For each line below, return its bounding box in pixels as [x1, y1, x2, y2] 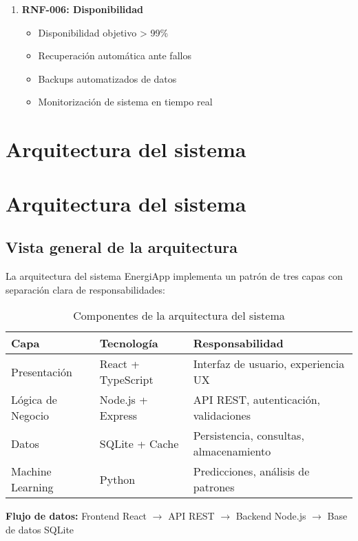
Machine [11, 463, 52, 480]
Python [99, 471, 136, 487]
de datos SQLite [6, 522, 74, 536]
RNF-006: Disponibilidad [21, 2, 144, 16]
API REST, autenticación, [193, 391, 321, 408]
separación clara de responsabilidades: [6, 282, 165, 296]
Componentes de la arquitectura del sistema [73, 307, 285, 324]
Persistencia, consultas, [193, 427, 304, 444]
